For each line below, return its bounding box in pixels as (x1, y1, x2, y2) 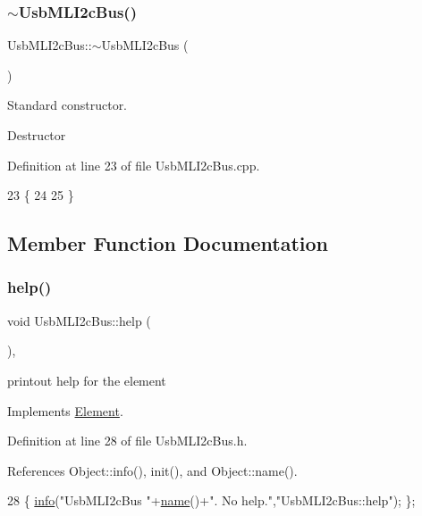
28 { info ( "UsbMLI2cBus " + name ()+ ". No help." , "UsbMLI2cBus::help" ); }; (7, 491, 416, 510)
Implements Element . (7, 401, 123, 420)
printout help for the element (7, 370, 166, 389)
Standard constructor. (7, 96, 128, 114)
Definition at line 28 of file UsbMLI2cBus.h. (7, 431, 248, 450)
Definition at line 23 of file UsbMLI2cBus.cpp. (7, 155, 260, 174)
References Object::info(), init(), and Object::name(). (7, 461, 298, 479)
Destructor (7, 126, 66, 144)
